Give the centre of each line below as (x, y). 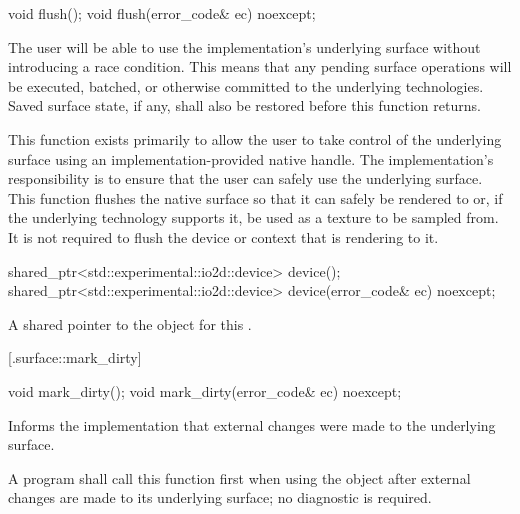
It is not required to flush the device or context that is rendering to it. (223, 236)
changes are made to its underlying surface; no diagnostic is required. (220, 497)
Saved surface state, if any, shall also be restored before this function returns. (244, 105)
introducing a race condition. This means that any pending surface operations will (260, 66)
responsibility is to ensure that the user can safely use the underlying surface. (245, 178)
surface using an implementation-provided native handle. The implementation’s (251, 158)
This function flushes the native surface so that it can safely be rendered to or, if (255, 197)
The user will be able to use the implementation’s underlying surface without (244, 46)
